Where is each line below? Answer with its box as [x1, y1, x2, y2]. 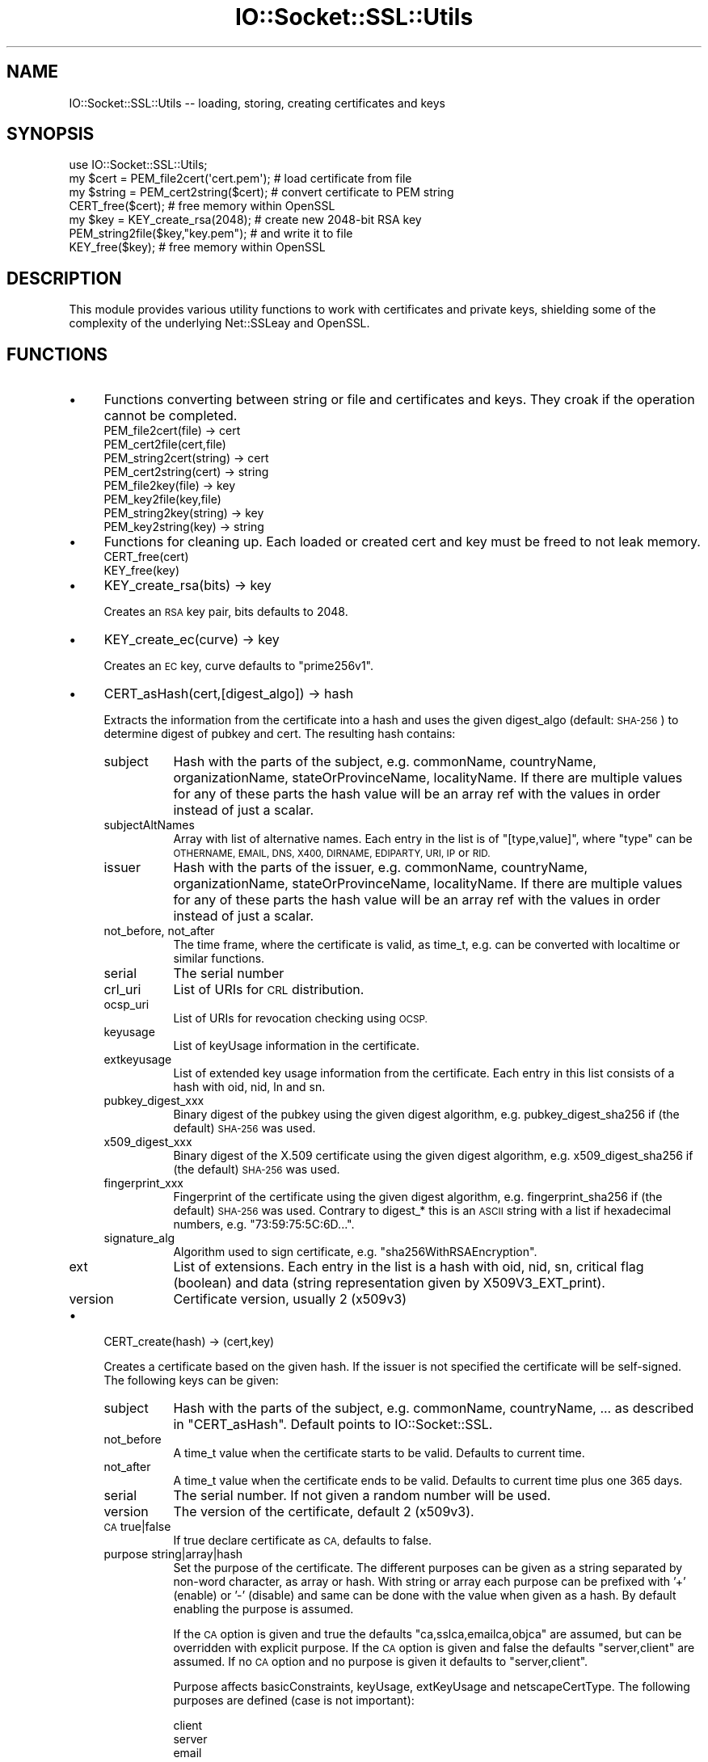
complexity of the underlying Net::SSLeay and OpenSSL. [69, 316, 370, 331]
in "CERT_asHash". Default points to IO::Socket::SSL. [173, 1416, 493, 1433]
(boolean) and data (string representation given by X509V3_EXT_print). [173, 1275, 605, 1292]
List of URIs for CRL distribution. [173, 981, 365, 998]
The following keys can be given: [103, 1373, 279, 1388]
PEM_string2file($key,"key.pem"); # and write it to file [69, 226, 353, 241]
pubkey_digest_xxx [103, 1094, 204, 1108]
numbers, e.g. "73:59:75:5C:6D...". [173, 1217, 355, 1232]
